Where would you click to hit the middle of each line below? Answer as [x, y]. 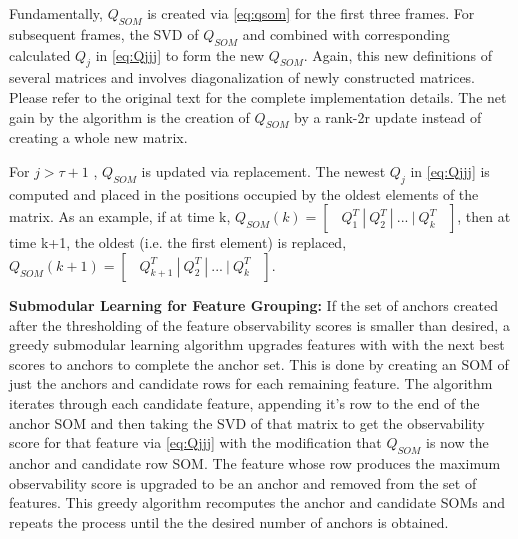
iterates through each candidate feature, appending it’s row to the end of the [244, 402]
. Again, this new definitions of [398, 54]
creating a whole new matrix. [98, 137]
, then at [484, 216]
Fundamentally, [56, 13]
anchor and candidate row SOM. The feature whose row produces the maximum [255, 462]
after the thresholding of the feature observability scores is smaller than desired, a [259, 324]
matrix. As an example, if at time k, [120, 216]
